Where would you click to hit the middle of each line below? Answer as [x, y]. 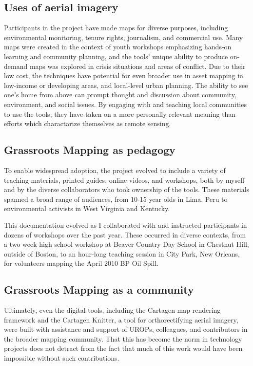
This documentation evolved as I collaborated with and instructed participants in [126, 225]
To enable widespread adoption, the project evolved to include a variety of [115, 170]
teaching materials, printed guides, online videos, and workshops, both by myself [124, 180]
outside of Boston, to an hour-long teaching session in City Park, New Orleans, [122, 253]
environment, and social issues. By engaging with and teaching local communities [125, 104]
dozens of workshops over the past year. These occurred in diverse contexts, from [125, 234]
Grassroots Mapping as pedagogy [90, 150]
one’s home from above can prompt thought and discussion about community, [120, 95]
